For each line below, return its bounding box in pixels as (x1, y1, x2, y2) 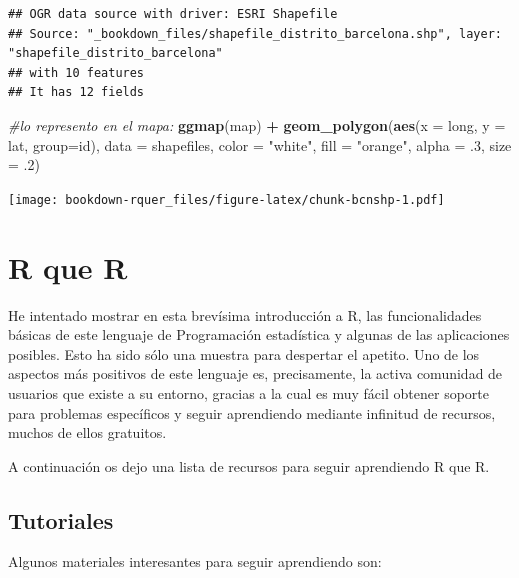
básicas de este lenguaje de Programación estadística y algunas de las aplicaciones (8, 324, 510, 345)
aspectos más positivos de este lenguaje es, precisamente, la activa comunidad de (8, 363, 503, 384)
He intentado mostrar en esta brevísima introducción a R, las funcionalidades (8, 304, 482, 325)
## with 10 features (8, 65, 145, 80)
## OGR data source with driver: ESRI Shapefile (8, 7, 338, 21)
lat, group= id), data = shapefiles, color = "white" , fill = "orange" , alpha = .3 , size (8, 134, 512, 155)
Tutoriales (8, 504, 114, 535)
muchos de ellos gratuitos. (8, 422, 167, 443)
